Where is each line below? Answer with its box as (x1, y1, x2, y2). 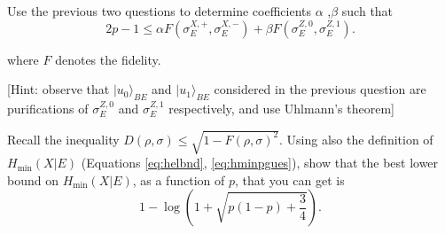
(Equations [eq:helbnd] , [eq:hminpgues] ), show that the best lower (81, 153, 439, 172)
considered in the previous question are (214, 80, 426, 98)
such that (341, 2, 394, 19)
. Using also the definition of (279, 129, 433, 148)
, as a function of (132, 170, 225, 189)
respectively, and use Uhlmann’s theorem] (168, 98, 394, 117)
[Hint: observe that (7, 80, 110, 98)
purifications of (7, 98, 89, 117)
